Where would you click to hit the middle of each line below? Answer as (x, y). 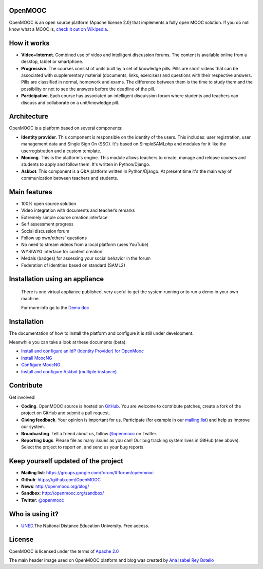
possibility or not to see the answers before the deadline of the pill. (88, 89)
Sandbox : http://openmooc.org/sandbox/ (63, 493)
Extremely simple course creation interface (64, 217)
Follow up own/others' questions (54, 238)
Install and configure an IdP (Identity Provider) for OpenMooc (83, 351)
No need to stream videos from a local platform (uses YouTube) (85, 244)
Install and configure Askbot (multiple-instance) (69, 371)
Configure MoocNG (41, 365)
